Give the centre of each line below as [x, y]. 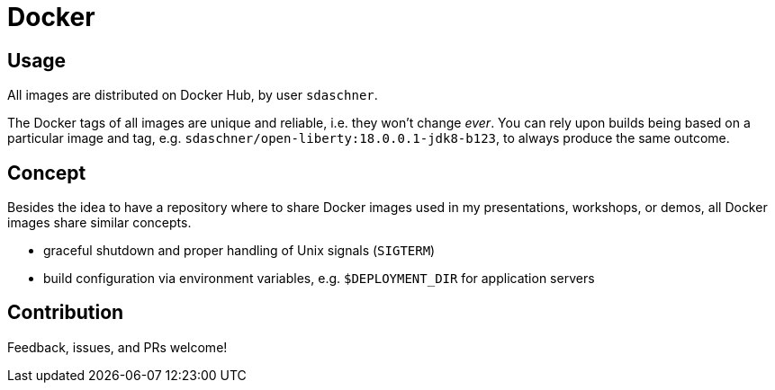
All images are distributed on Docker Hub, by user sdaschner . [193, 95]
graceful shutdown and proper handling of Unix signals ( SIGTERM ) [239, 251]
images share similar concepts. [99, 223]
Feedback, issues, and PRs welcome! [117, 347]
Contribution [66, 313]
